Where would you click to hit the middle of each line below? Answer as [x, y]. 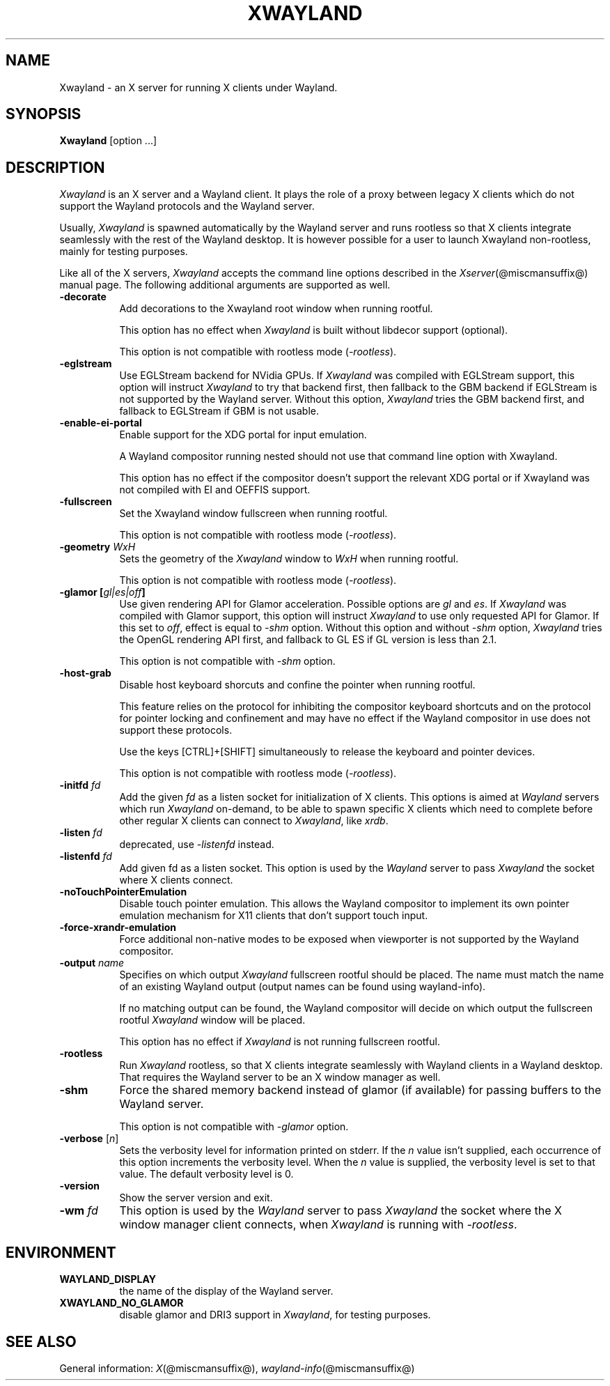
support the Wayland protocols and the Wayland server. [187, 206]
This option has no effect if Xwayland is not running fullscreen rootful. [280, 1042]
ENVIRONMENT [61, 1252]
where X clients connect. [176, 880]
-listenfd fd [86, 856]
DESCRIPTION [55, 167]
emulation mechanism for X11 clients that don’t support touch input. [274, 916]
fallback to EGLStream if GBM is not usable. [219, 411]
